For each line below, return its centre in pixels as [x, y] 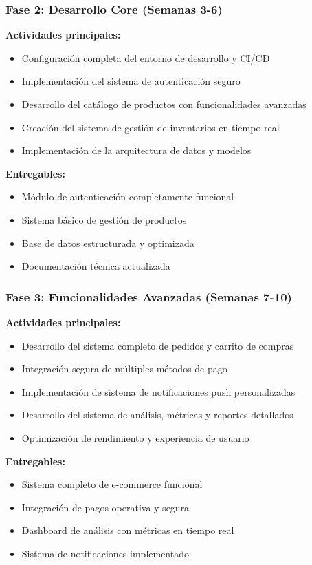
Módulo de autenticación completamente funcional [128, 196]
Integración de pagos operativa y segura [105, 507]
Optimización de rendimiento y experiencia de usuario [135, 437]
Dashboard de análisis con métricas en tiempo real [128, 530]
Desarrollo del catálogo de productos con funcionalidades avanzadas [164, 104]
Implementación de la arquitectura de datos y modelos [136, 150]
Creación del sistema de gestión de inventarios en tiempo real [151, 127]
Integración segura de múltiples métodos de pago [124, 369]
